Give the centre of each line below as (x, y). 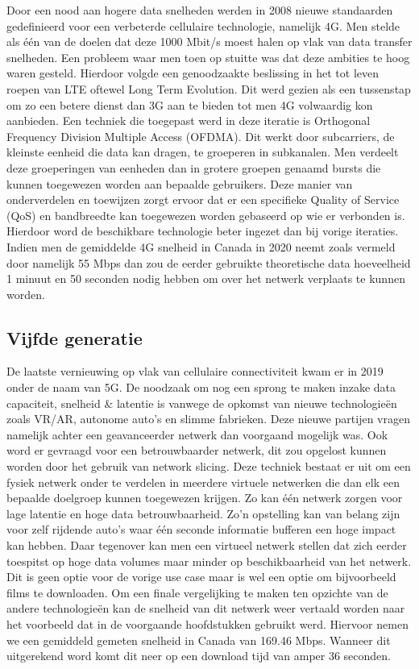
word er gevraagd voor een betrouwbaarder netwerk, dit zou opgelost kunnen (197, 450)
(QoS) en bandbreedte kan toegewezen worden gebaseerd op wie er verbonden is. (206, 215)
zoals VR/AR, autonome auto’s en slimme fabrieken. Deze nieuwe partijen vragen (209, 419)
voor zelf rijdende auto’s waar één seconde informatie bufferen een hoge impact (201, 529)
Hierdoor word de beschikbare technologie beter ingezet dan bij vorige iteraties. (203, 231)
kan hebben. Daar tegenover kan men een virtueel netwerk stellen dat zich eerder (207, 545)
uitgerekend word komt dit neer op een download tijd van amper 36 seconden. (199, 656)
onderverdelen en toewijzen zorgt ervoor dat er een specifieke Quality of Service (203, 199)
